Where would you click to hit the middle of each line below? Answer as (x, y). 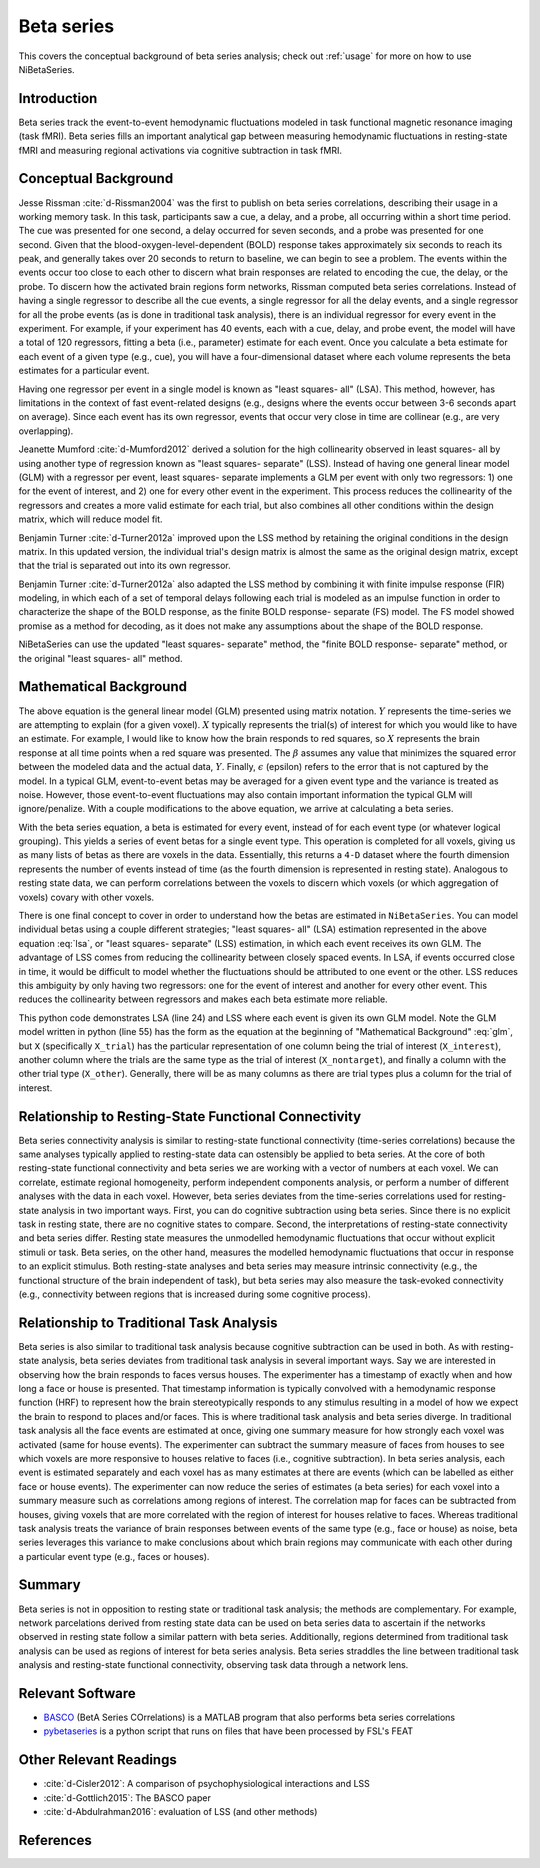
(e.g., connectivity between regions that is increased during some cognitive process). (195, 1294)
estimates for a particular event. (84, 371)
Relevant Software (77, 1693)
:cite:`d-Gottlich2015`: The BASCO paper (127, 1797)
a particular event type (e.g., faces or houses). (114, 1556)
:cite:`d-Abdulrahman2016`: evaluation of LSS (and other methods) (180, 1812)
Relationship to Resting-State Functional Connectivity (190, 1116)
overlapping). (46, 431)
